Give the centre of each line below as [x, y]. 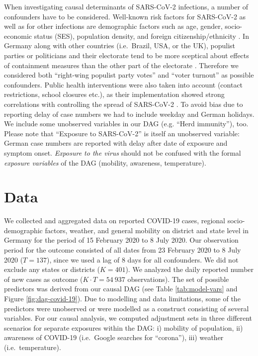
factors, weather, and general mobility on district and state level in [147, 230]
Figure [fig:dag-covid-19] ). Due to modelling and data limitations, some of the [122, 298]
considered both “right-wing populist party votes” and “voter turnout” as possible [129, 75]
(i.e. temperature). [33, 347]
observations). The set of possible [178, 279]
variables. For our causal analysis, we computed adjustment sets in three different [128, 318]
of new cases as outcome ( [43, 279]
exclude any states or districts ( [52, 269]
